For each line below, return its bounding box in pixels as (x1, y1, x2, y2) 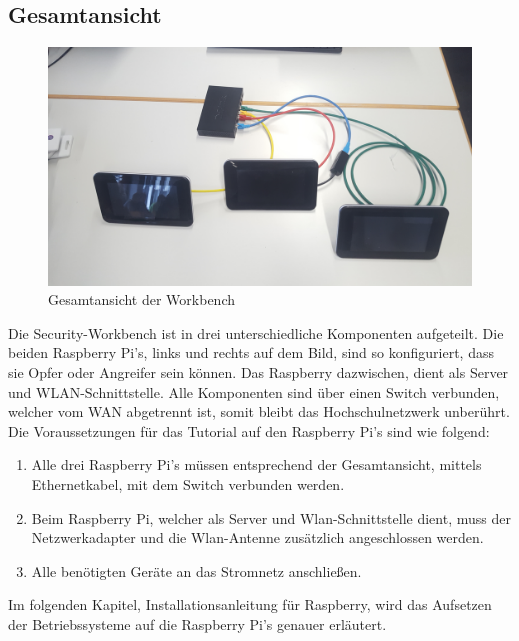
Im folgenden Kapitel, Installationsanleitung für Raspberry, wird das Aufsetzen (8, 594, 492, 615)
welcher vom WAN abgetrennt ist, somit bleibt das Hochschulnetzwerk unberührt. (8, 401, 510, 422)
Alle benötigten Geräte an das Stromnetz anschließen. (31, 560, 362, 581)
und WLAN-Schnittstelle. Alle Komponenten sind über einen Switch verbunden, (8, 381, 500, 402)
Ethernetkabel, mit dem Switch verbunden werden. (31, 474, 345, 495)
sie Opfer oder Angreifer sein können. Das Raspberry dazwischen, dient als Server (8, 362, 509, 383)
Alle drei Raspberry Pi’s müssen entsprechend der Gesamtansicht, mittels (31, 454, 482, 475)
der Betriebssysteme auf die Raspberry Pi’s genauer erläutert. (8, 614, 387, 635)
